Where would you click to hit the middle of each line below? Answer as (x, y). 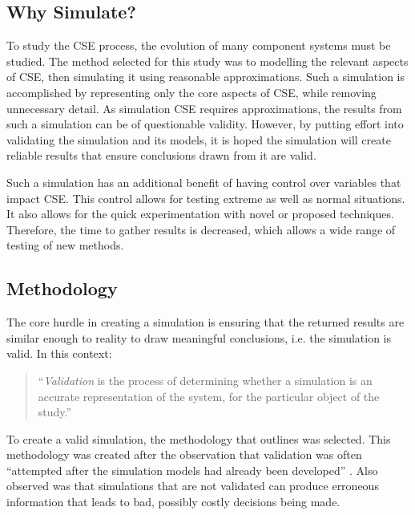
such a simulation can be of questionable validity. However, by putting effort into (205, 124)
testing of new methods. (65, 245)
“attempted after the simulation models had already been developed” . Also (192, 470)
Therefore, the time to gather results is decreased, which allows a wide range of (201, 229)
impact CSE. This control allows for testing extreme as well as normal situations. (206, 198)
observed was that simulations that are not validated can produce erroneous (193, 486)
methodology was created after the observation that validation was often (184, 454)
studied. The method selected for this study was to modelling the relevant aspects (207, 61)
